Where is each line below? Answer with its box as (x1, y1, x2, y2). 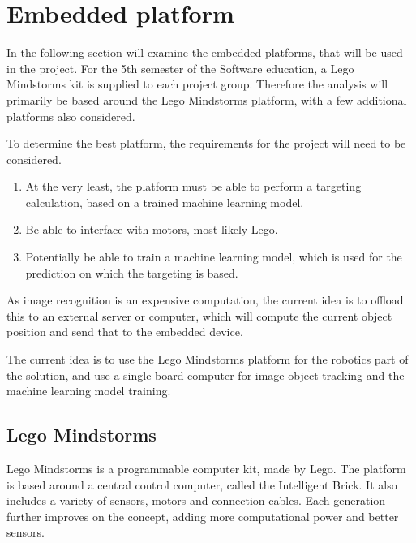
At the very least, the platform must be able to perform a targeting (25, 178, 362, 195)
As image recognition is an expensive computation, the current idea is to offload (6, 291, 404, 308)
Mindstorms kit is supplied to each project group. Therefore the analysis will (6, 75, 388, 93)
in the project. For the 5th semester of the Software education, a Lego (6, 59, 354, 76)
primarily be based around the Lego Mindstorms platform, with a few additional (6, 91, 407, 108)
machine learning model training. (6, 382, 171, 399)
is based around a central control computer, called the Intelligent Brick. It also (6, 476, 397, 493)
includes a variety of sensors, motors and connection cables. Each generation (6, 492, 386, 509)
